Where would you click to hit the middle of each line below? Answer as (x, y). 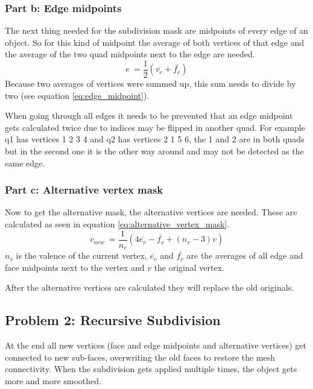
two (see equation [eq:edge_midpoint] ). (77, 95)
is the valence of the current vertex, (81, 255)
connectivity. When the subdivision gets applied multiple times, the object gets (151, 369)
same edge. (25, 163)
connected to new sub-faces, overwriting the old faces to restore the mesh (140, 357)
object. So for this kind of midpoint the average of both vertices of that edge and (155, 42)
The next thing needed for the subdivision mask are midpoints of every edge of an (156, 30)
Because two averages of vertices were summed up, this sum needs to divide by (150, 84)
